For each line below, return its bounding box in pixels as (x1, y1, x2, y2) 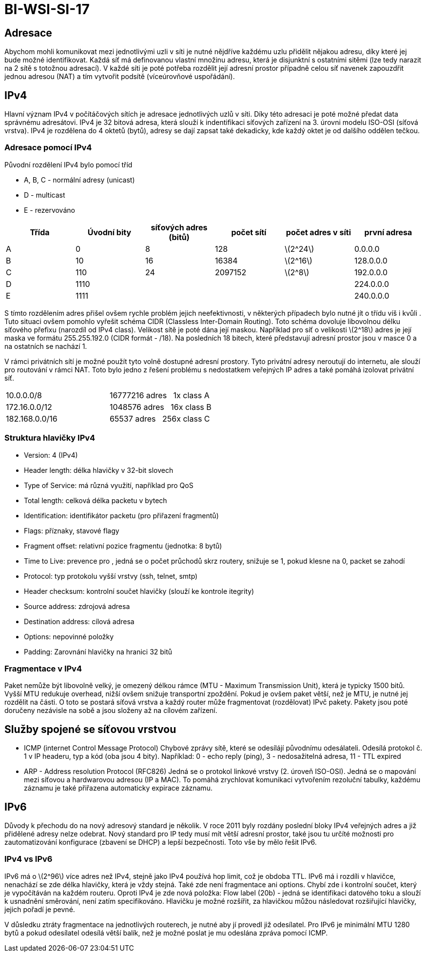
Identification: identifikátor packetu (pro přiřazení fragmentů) (24, 511, 219, 520)
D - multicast (24, 190, 65, 199)
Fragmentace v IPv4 (4, 663, 82, 673)
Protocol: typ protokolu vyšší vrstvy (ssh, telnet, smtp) (24, 571, 198, 580)
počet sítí (231, 227, 267, 237)
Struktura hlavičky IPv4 (4, 433, 96, 443)
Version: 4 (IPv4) (24, 450, 78, 459)
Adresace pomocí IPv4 (4, 142, 92, 153)
